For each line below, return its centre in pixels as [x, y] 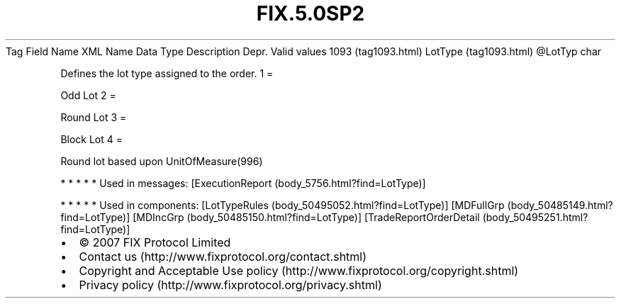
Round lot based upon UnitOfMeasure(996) [162, 161]
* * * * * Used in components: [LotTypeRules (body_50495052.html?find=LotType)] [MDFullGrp [282, 205]
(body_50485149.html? [560, 205]
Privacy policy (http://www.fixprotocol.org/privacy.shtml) [230, 285]
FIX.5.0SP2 [310, 13]
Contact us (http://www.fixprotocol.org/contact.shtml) [223, 256]
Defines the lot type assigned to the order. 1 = [167, 73]
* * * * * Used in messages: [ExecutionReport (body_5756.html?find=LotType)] [243, 183]
